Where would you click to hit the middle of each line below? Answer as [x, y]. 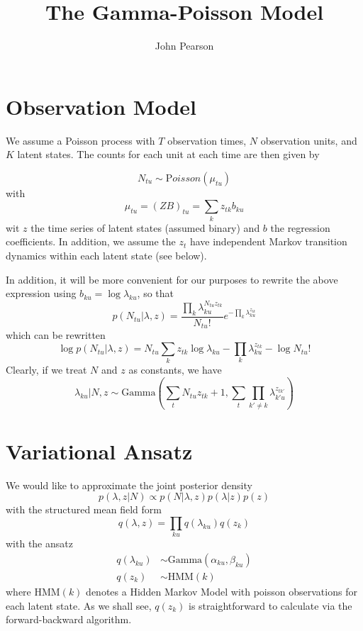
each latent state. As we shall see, [79, 605]
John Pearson [184, 46]
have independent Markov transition [268, 241]
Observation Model [101, 106]
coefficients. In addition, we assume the [91, 241]
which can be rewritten [56, 335]
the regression [300, 227]
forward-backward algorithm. [69, 619]
